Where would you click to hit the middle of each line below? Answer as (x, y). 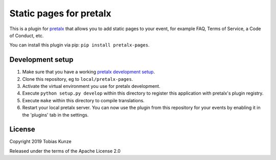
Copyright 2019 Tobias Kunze (40, 142)
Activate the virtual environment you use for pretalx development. (91, 86)
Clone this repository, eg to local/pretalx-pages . (78, 79)
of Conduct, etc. (27, 35)
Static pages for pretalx (61, 13)
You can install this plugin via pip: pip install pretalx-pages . (79, 45)
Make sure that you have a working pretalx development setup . (89, 72)
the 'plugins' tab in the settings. (55, 115)
